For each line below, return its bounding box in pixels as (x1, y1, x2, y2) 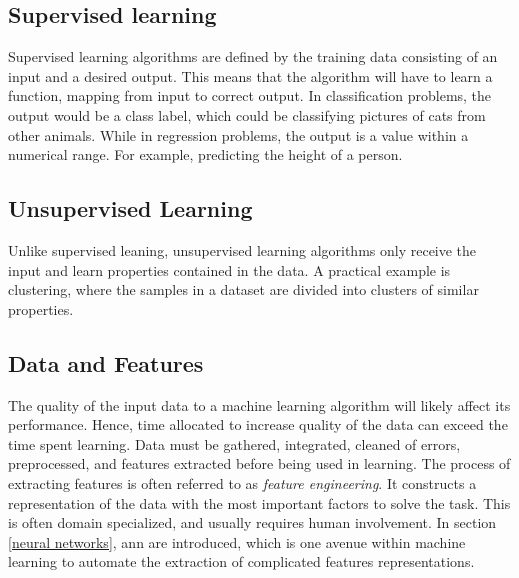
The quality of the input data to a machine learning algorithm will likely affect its (8, 394, 511, 415)
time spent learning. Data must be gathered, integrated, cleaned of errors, (8, 433, 461, 454)
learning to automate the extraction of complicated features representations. (8, 551, 475, 572)
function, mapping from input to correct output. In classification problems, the (8, 85, 492, 106)
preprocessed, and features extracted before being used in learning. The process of (8, 453, 511, 474)
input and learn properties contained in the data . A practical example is (8, 259, 451, 280)
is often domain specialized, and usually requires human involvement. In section (8, 512, 497, 533)
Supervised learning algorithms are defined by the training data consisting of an (8, 46, 498, 67)
